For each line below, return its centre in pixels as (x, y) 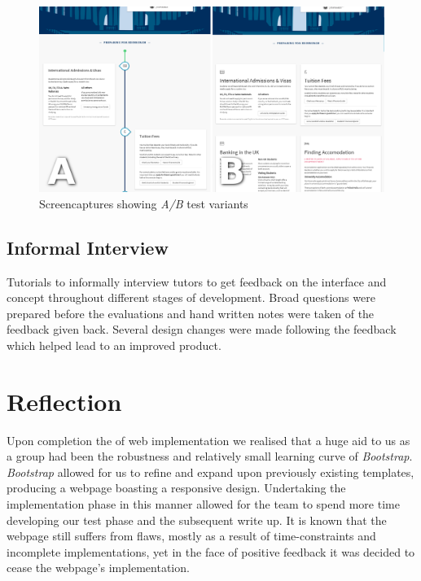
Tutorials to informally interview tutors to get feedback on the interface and (197, 281)
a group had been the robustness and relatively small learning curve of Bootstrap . (210, 456)
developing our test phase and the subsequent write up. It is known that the (197, 520)
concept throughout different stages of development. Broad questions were (191, 297)
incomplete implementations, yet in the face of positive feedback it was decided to (211, 551)
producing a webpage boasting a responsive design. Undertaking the (176, 488)
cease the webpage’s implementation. (98, 568)
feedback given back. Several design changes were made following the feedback (202, 329)
